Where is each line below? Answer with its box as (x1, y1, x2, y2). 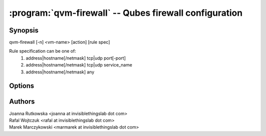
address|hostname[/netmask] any (26, 69, 95, 75)
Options (9, 82, 34, 90)
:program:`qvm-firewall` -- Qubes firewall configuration (9, 7, 243, 18)
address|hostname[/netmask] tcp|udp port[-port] (26, 55, 126, 61)
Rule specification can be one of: (9, 48, 76, 54)
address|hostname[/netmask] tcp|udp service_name (26, 62, 133, 68)
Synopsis (9, 26, 39, 34)
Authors (9, 98, 35, 106)
